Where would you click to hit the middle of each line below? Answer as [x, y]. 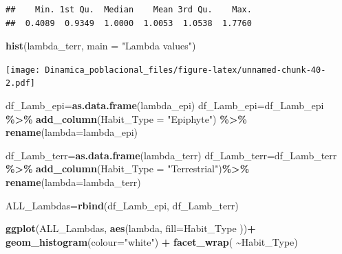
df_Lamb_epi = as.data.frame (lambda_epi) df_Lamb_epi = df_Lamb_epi [165, 105]
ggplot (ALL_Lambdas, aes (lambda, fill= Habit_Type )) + [131, 228]
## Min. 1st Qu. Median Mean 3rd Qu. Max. [129, 10]
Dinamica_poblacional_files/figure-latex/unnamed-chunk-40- [185, 70]
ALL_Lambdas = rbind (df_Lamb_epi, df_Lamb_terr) [122, 205]
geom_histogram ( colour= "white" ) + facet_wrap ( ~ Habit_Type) [152, 241]
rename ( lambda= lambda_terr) [73, 182]
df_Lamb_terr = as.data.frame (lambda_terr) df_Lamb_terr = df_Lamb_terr [171, 155]
